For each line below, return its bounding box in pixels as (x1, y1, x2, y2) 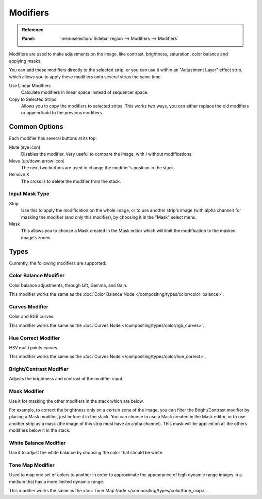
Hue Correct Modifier (9, 335, 60, 341)
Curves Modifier (9, 303, 49, 310)
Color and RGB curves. (9, 314, 55, 320)
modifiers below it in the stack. (9, 428, 70, 433)
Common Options (9, 123, 64, 131)
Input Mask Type (9, 190, 49, 197)
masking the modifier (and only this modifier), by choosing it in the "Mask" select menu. (21, 214, 197, 220)
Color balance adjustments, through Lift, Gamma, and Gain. (9, 282, 128, 288)
